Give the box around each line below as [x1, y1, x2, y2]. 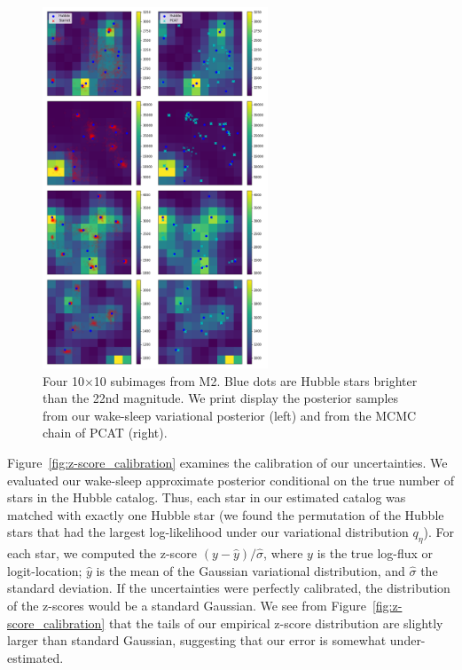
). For [423, 523, 454, 541]
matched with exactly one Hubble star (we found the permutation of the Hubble [7, 505, 444, 524]
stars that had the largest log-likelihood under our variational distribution [7, 523, 409, 541]
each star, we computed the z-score [7, 544, 198, 563]
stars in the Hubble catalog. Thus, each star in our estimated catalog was [7, 488, 406, 507]
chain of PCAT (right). [43, 423, 168, 442]
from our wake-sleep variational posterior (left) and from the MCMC [43, 406, 417, 424]
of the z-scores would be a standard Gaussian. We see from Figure [7, 595, 366, 614]
